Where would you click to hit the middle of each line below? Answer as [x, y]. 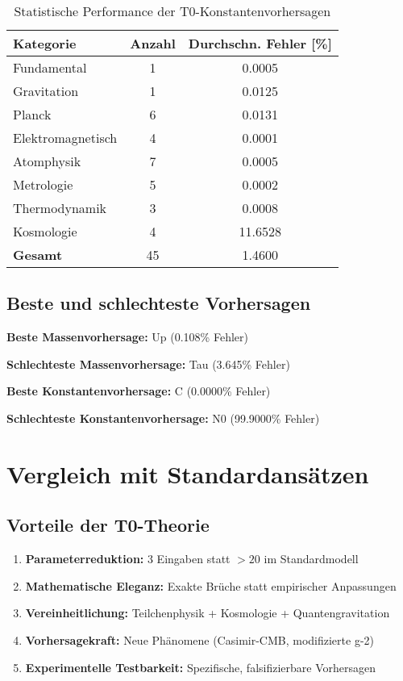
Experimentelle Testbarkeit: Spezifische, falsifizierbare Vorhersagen [201, 667]
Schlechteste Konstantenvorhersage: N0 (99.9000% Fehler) [163, 418]
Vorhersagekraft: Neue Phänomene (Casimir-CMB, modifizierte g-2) [200, 639]
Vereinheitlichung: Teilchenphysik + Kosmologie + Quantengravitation [208, 613]
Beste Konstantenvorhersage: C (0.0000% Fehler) [139, 391]
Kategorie [45, 43]
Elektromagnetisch [65, 138]
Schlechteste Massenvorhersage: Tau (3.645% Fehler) [148, 363]
